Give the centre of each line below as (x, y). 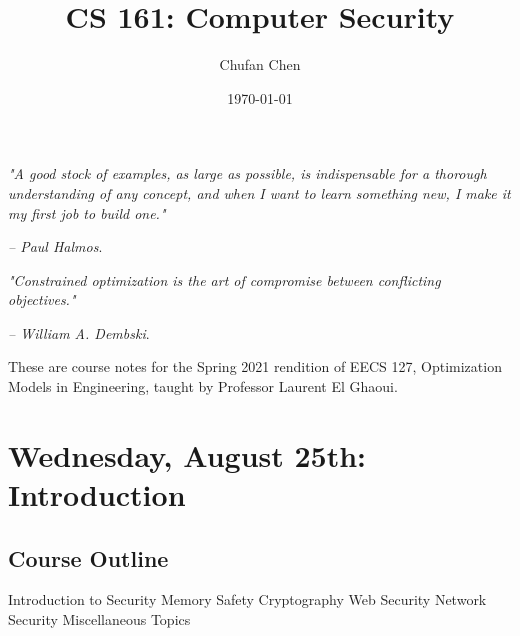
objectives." (42, 299)
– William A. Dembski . (79, 332)
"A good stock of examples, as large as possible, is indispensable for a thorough (247, 173)
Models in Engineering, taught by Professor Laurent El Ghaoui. (203, 386)
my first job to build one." (87, 212)
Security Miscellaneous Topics (99, 619)
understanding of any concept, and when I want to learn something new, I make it (259, 192)
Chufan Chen (260, 64)
